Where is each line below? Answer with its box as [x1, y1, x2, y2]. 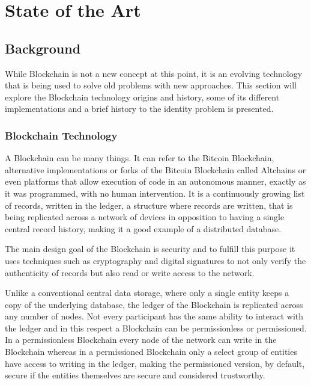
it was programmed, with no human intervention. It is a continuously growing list [5, 186, 305, 199]
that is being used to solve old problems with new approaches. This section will [5, 79, 297, 91]
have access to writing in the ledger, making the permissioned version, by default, [5, 357, 305, 369]
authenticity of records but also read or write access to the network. [5, 266, 255, 279]
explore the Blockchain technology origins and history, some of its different [5, 90, 280, 103]
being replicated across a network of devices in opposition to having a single [5, 211, 285, 223]
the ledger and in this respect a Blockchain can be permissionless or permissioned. [5, 321, 307, 334]
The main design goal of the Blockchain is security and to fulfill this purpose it [5, 242, 295, 255]
